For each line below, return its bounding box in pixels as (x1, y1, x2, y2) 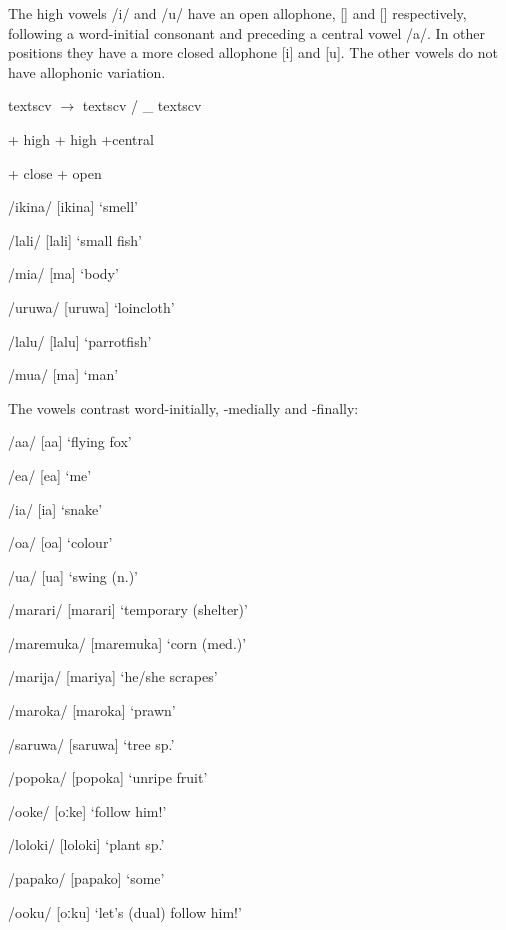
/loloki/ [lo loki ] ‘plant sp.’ (8, 834, 165, 855)
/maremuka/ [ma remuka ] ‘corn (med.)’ (8, 632, 247, 653)
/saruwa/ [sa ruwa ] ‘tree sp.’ (8, 733, 175, 754)
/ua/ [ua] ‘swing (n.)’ (8, 565, 138, 586)
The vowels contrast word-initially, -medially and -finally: (8, 397, 359, 418)
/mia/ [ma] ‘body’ (8, 263, 119, 284)
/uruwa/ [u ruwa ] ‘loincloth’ (8, 296, 175, 317)
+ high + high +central (8, 128, 154, 149)
